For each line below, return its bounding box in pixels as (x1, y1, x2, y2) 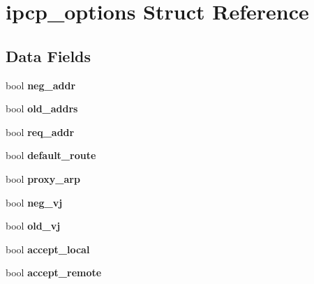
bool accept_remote (6, 265, 102, 280)
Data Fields (6, 45, 91, 66)
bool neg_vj (6, 195, 63, 209)
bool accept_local (6, 241, 90, 256)
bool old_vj (6, 218, 61, 233)
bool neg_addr (6, 77, 76, 92)
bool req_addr (6, 124, 75, 139)
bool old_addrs (6, 101, 78, 116)
